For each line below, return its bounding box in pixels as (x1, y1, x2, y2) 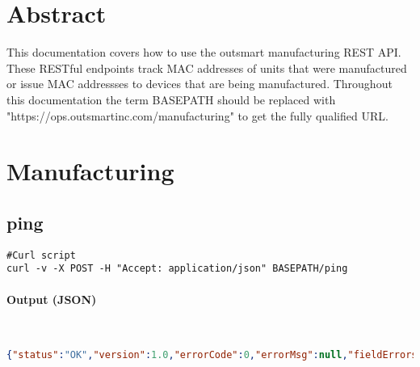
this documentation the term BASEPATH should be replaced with (6, 91, 336, 108)
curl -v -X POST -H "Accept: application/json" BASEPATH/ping (6, 263, 348, 275)
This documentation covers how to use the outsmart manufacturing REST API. (6, 44, 401, 61)
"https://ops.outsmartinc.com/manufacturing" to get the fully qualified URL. (6, 107, 388, 124)
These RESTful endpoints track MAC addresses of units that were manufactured (6, 59, 407, 76)
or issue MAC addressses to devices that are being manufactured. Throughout (6, 75, 393, 92)
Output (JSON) (6, 290, 97, 307)
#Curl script (6, 249, 76, 261)
